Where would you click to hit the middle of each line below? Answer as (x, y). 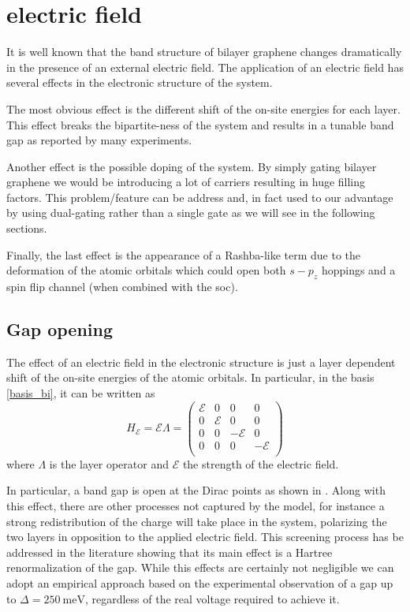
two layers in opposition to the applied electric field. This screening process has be (205, 537)
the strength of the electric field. (261, 463)
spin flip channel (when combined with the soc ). (122, 287)
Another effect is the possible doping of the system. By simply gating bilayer (192, 166)
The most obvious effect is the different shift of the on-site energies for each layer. (203, 108)
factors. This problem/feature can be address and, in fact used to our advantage (200, 197)
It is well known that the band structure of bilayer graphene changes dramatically (204, 52)
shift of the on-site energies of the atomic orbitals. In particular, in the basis (190, 377)
